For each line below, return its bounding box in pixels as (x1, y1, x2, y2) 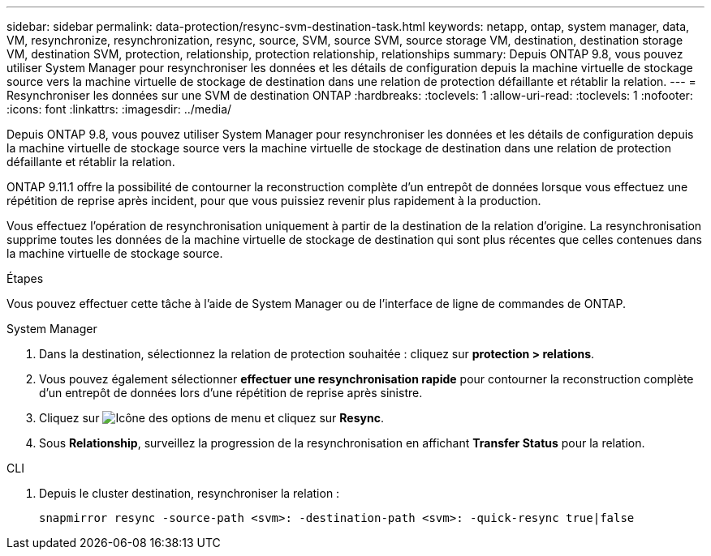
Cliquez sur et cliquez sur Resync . (39, 411, 384, 425)
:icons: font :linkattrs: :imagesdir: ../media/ (6, 102, 232, 116)
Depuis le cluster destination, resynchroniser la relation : (39, 486, 340, 500)
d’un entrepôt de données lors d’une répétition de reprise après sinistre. (39, 386, 423, 400)
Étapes (6, 272, 44, 285)
